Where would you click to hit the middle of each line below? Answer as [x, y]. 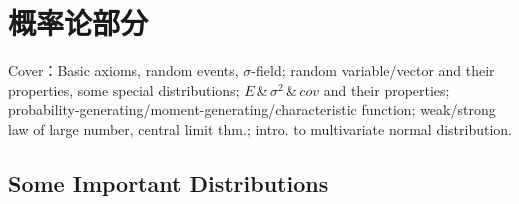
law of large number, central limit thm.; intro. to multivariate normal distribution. [260, 128]
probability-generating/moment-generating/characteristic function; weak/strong [252, 109]
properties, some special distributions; [124, 89]
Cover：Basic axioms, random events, [123, 70]
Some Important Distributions [168, 182]
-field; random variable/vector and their [373, 70]
